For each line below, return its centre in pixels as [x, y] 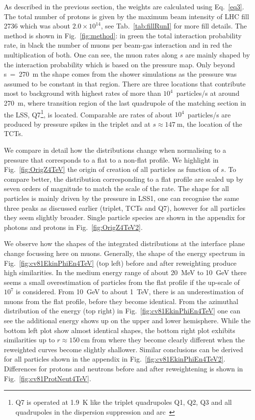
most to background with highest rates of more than [83, 93]
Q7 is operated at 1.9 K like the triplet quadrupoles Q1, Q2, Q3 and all [124, 402]
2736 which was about [37, 26]
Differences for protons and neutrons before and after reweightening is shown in [124, 369]
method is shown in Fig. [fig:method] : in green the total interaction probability [123, 35]
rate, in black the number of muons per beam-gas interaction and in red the [118, 45]
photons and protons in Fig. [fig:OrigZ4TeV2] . [73, 227]
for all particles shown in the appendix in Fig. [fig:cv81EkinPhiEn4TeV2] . [115, 359]
